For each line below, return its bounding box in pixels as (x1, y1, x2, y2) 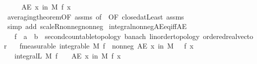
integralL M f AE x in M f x (14, 50, 121, 60)
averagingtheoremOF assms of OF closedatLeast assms (7, 11, 184, 21)
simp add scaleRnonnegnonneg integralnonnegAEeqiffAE (7, 21, 187, 31)
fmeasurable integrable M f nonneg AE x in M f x (19, 40, 194, 51)
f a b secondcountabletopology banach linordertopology (14, 30, 200, 41)
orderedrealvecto (203, 30, 254, 41)
